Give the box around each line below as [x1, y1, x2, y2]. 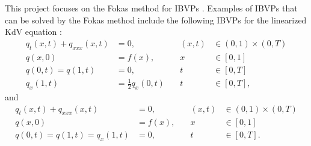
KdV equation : [5, 25, 62, 38]
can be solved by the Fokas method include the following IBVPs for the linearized [5, 13, 307, 26]
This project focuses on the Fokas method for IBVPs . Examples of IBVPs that [5, 2, 298, 14]
